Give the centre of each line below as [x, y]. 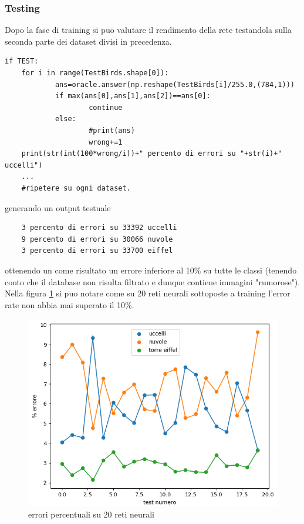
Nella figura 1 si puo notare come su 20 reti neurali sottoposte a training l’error [148, 293]
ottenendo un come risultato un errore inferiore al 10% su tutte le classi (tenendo [151, 270]
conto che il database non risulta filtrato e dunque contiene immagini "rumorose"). [153, 281]
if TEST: [22, 61]
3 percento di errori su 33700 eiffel [97, 251]
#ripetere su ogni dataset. [76, 188]
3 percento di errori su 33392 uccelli [99, 228]
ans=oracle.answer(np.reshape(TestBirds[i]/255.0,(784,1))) [175, 84]
